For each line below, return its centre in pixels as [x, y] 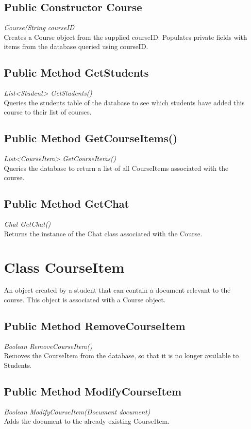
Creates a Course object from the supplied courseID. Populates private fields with [125, 37]
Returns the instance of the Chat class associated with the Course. [103, 233]
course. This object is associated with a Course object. [85, 300]
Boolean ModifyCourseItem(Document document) [77, 411]
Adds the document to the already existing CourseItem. [87, 421]
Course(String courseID [39, 27]
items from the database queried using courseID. [76, 46]
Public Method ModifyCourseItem [93, 391]
